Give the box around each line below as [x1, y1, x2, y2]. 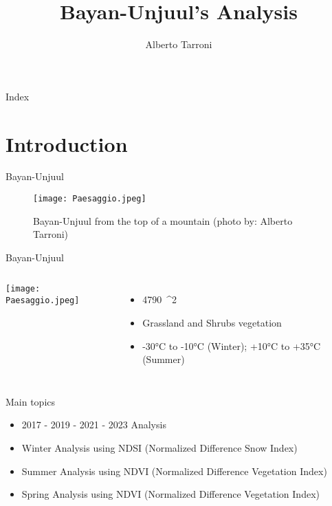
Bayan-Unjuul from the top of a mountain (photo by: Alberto [33, 213, 293, 228]
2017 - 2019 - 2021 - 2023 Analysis [21, 417, 166, 432]
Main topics [5, 394, 56, 408]
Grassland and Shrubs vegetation [142, 316, 282, 330]
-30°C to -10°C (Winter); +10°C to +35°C [142, 338, 321, 353]
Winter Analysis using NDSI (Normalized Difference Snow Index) [21, 441, 298, 455]
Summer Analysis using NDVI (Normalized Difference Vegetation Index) [21, 463, 327, 478]
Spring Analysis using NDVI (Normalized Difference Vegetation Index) [21, 487, 320, 501]
